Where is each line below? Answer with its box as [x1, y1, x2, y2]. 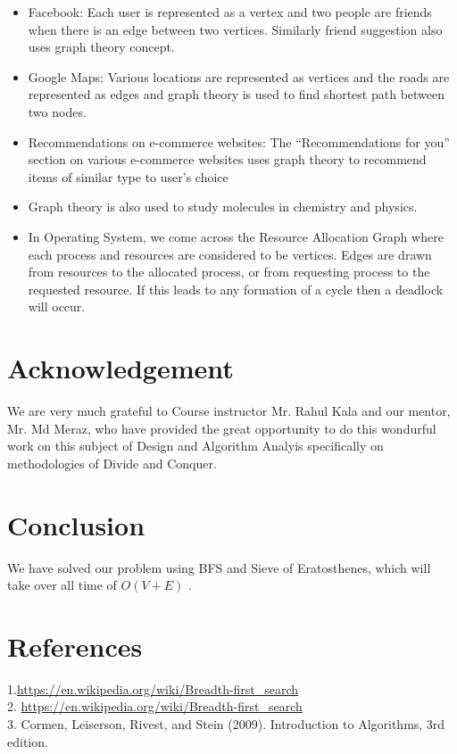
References [7, 627, 143, 664]
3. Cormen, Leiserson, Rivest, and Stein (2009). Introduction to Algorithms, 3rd [7, 715, 445, 733]
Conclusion [7, 506, 145, 543]
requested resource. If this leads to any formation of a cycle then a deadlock [28, 279, 444, 298]
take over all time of [7, 576, 117, 594]
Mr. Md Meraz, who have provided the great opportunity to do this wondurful [7, 418, 436, 437]
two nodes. [28, 102, 87, 120]
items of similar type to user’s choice [28, 167, 228, 186]
